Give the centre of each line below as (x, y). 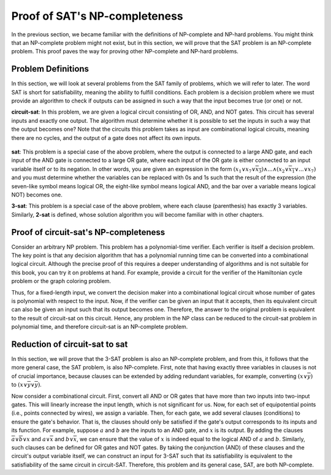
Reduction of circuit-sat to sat (70, 344)
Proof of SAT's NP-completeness (97, 16)
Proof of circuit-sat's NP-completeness (88, 232)
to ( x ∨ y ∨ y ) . (27, 385)
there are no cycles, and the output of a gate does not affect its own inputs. (106, 137)
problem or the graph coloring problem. (61, 281)
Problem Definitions (50, 69)
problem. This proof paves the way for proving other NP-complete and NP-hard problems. (125, 52)
